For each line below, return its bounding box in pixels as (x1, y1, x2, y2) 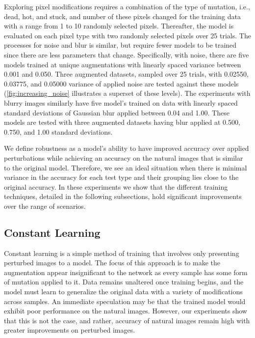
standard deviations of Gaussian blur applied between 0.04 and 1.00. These (4, 107, 229, 117)
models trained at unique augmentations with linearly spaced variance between (4, 59, 241, 69)
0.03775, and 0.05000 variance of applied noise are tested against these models (4, 78, 239, 88)
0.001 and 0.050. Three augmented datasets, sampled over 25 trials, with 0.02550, (4, 69, 249, 79)
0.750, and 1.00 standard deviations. (4, 126, 113, 137)
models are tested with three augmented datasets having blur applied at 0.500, (4, 117, 240, 127)
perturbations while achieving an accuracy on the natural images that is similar (4, 152, 243, 163)
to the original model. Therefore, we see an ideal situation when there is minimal (4, 162, 247, 172)
